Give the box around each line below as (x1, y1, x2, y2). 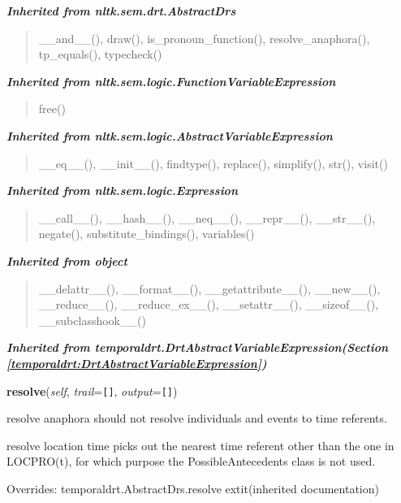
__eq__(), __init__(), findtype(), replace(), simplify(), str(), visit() (38, 154, 388, 171)
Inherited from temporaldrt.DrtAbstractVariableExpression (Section (6, 339, 389, 356)
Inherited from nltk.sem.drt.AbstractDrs (6, 2, 236, 19)
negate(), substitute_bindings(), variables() (38, 225, 255, 242)
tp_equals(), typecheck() (38, 46, 162, 63)
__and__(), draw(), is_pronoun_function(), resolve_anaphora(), (38, 29, 370, 46)
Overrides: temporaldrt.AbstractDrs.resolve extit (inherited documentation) (6, 479, 379, 496)
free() (38, 100, 66, 117)
